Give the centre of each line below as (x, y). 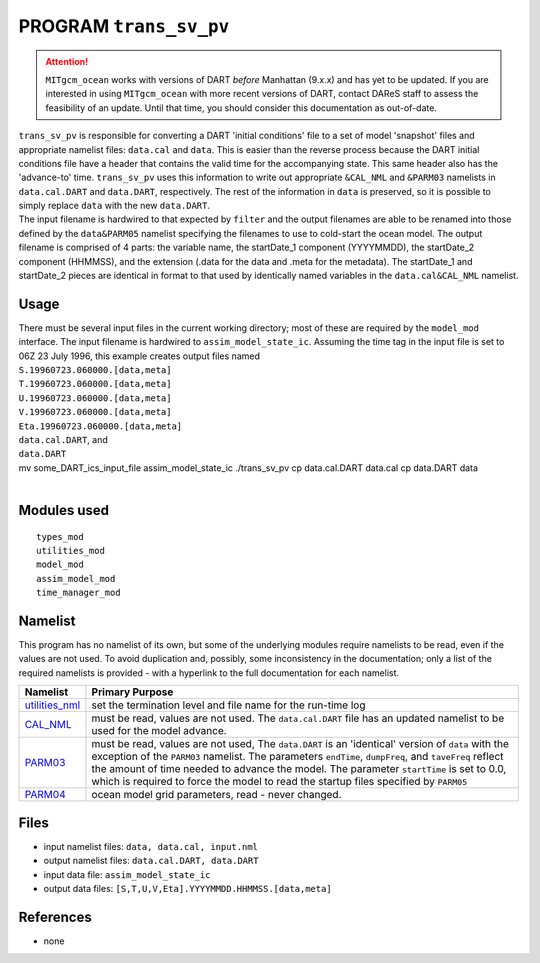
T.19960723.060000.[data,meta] (95, 384)
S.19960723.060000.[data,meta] (95, 370)
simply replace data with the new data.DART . (114, 206)
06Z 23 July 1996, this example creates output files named (139, 356)
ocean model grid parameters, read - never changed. (216, 795)
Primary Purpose (132, 692)
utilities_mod (70, 551)
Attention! (67, 61)
